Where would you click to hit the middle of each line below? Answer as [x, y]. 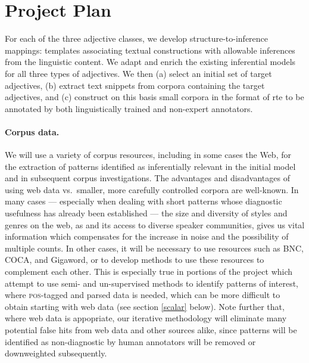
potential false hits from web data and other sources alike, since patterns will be [151, 329]
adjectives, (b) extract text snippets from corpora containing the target [135, 85]
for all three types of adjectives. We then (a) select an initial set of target [138, 73]
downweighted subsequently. [56, 353]
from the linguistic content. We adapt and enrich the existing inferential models [150, 62]
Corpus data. [32, 131]
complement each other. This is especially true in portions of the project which [149, 272]
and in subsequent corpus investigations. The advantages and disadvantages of [147, 178]
